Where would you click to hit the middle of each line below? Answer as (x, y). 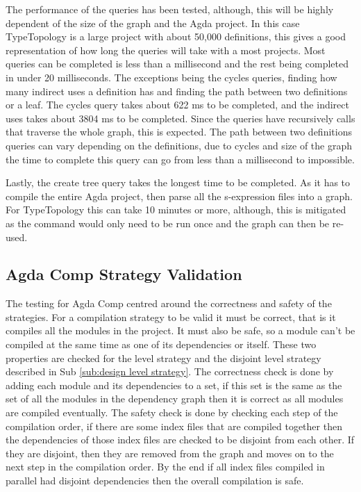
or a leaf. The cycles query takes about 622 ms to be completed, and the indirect (177, 105)
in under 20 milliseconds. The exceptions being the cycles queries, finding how (171, 77)
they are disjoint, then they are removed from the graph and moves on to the (170, 453)
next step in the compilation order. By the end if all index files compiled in (165, 467)
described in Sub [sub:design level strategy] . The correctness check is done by (170, 371)
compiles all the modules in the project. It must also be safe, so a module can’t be (180, 330)
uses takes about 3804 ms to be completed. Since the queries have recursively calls (180, 118)
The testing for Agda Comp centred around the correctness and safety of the (169, 303)
